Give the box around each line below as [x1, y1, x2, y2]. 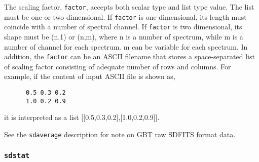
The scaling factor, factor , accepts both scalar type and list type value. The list [4, 2, 254, 12]
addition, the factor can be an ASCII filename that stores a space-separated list [4, 51, 255, 62]
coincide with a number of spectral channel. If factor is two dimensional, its [4, 21, 242, 32]
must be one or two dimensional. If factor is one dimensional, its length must [4, 11, 247, 22]
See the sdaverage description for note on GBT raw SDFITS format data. [4, 129, 236, 139]
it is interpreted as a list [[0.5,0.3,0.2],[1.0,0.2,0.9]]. [4, 112, 160, 123]
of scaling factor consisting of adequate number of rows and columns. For [4, 61, 231, 71]
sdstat [4, 151, 30, 160]
